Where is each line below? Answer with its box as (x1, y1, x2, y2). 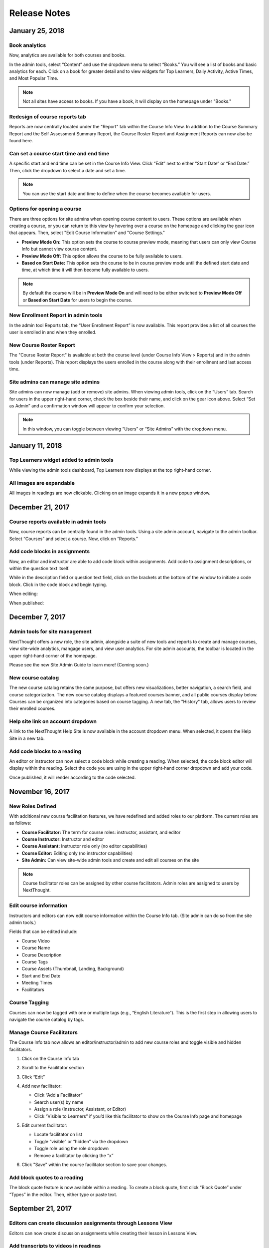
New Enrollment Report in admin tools (9, 312, 103, 319)
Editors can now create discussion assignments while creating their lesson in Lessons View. (9, 1230, 198, 1236)
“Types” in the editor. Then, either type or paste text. (9, 1191, 118, 1198)
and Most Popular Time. (9, 75, 59, 81)
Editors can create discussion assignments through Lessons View (9, 1220, 173, 1227)
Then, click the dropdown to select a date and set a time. (9, 167, 127, 173)
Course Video (21, 937, 50, 943)
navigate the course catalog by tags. (9, 1016, 85, 1022)
